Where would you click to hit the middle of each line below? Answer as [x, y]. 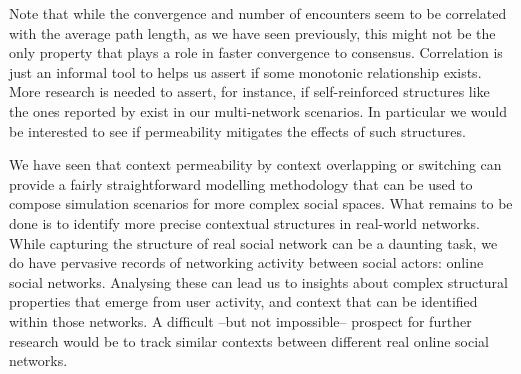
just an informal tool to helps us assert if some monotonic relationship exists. [245, 71]
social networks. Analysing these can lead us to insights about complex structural [258, 281]
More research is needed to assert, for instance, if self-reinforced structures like [249, 91]
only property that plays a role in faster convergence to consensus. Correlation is [256, 52]
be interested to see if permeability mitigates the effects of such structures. [237, 130]
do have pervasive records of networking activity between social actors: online [246, 262]
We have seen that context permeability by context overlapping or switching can [255, 164]
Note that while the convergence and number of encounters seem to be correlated [258, 13]
